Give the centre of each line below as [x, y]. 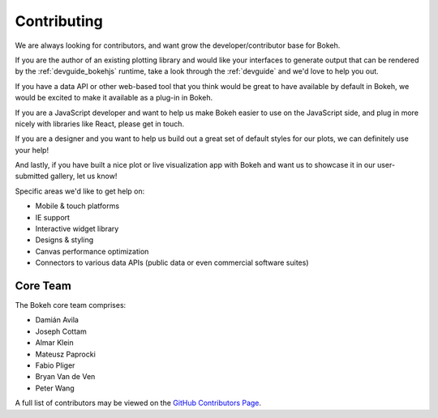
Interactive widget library [77, 229]
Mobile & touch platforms [77, 206]
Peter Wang [55, 388]
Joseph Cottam [61, 331]
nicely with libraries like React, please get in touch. [100, 124]
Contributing [59, 21]
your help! [32, 150]
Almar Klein [55, 343]
